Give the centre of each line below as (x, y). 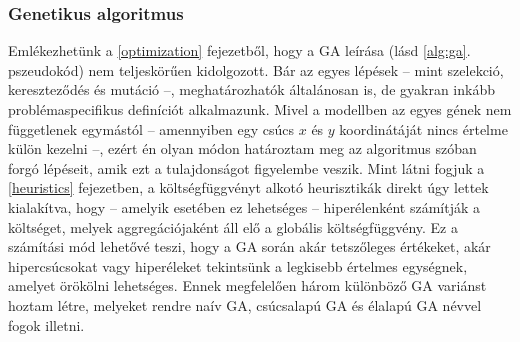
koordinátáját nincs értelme (423, 128)
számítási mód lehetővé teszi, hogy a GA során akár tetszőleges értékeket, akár (249, 246)
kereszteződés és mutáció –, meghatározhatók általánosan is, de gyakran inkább (251, 89)
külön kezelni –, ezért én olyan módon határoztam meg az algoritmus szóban (242, 148)
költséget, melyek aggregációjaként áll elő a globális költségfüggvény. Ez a (233, 226)
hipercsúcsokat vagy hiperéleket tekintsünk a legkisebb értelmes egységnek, (238, 265)
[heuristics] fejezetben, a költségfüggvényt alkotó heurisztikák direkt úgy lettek (248, 187)
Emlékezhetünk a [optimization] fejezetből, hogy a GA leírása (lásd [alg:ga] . (239, 50)
